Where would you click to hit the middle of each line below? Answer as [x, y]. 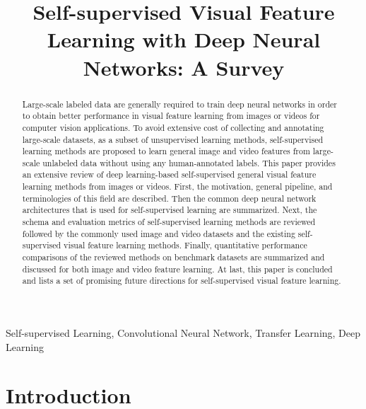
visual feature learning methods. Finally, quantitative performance [185, 245]
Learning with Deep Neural [184, 39]
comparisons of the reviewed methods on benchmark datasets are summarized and [173, 257]
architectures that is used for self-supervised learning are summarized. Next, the [170, 210]
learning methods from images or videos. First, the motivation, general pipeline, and [177, 186]
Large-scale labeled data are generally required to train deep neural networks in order [180, 104]
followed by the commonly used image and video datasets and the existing [159, 233]
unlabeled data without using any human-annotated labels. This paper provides [189, 162]
